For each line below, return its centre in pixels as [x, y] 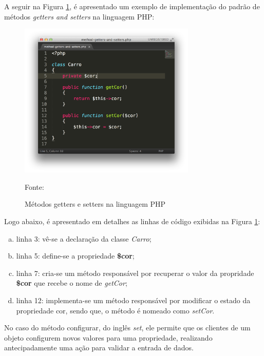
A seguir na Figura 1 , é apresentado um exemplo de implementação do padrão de [132, 6]
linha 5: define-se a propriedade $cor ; [75, 256]
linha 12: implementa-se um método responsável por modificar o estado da [133, 300]
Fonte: [34, 186]
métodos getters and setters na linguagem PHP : [79, 16]
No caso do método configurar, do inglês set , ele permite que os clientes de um [127, 328]
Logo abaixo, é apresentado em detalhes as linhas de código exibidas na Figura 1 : [132, 221]
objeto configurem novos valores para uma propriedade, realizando [108, 337]
